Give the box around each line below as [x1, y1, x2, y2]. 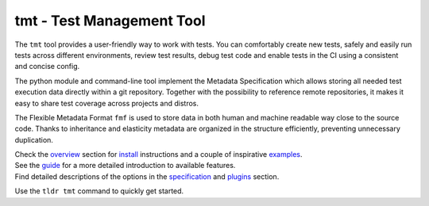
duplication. [14, 135, 53, 144]
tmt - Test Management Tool [14, 12, 206, 29]
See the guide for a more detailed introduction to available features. [14, 161, 236, 170]
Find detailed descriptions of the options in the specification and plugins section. [14, 171, 280, 181]
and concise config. [14, 62, 80, 71]
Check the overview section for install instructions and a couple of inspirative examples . [14, 150, 303, 159]
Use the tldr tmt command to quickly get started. [14, 186, 184, 196]
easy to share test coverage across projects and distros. [14, 98, 199, 108]
